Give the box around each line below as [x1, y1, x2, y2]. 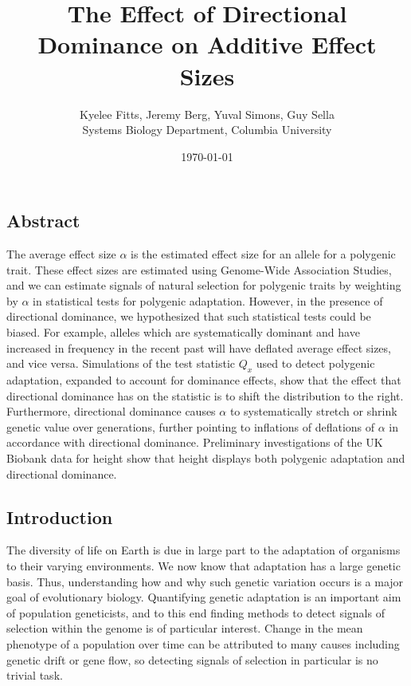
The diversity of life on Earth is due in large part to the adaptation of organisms [6, 542, 401, 558]
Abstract [6, 208, 80, 233]
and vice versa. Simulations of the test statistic [6, 355, 236, 372]
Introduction [6, 504, 113, 529]
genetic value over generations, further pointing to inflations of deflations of [6, 418, 375, 435]
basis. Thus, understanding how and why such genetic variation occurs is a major [6, 573, 404, 589]
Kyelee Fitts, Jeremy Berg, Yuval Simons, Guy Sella [80, 105, 335, 122]
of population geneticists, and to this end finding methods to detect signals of [6, 604, 385, 621]
